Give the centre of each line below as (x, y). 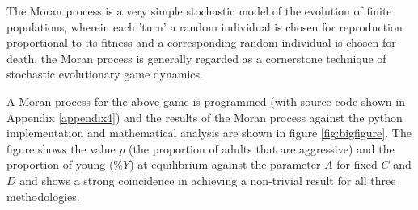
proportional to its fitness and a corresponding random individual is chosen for (201, 42)
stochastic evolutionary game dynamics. (105, 74)
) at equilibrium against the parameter (225, 164)
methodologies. (43, 196)
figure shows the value (61, 148)
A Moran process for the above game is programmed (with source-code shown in (206, 101)
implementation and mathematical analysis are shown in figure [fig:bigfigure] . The (209, 133)
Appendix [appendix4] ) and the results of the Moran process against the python (205, 117)
